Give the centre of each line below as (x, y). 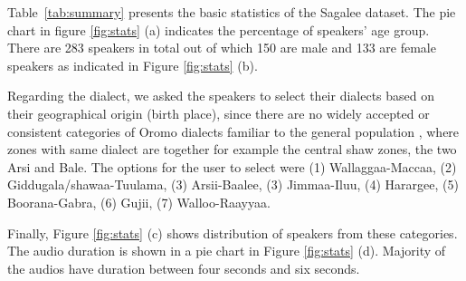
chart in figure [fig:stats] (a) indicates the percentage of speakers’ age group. (219, 29)
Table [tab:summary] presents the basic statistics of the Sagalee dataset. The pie (232, 12)
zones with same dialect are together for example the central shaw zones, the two (232, 149)
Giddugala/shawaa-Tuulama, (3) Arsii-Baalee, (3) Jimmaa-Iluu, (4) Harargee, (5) (233, 184)
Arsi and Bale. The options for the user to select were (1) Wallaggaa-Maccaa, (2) (232, 166)
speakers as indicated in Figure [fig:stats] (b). (133, 65)
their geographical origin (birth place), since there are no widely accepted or (219, 113)
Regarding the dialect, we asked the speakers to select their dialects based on (221, 96)
